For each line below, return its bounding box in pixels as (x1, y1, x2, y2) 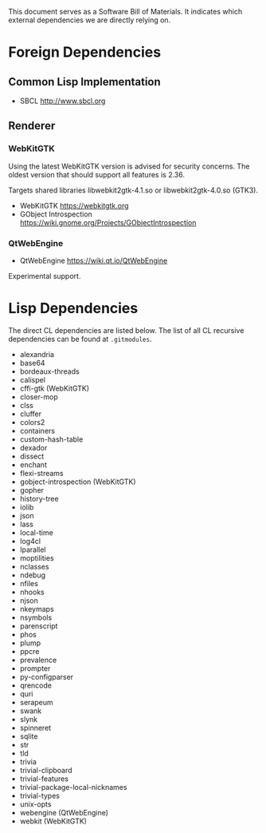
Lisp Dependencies (8, 299, 139, 318)
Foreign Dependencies (8, 43, 162, 61)
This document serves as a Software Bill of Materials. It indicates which (8, 7, 243, 16)
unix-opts (19, 799, 52, 809)
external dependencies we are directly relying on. (8, 15, 171, 25)
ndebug (19, 570, 46, 580)
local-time (19, 527, 53, 537)
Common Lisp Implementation (8, 75, 161, 89)
